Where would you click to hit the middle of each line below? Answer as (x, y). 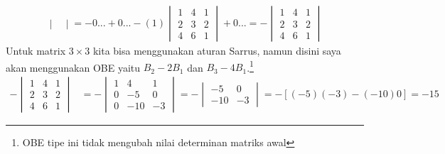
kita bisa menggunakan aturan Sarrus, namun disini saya (217, 51)
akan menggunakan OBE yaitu (73, 67)
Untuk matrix (36, 51)
